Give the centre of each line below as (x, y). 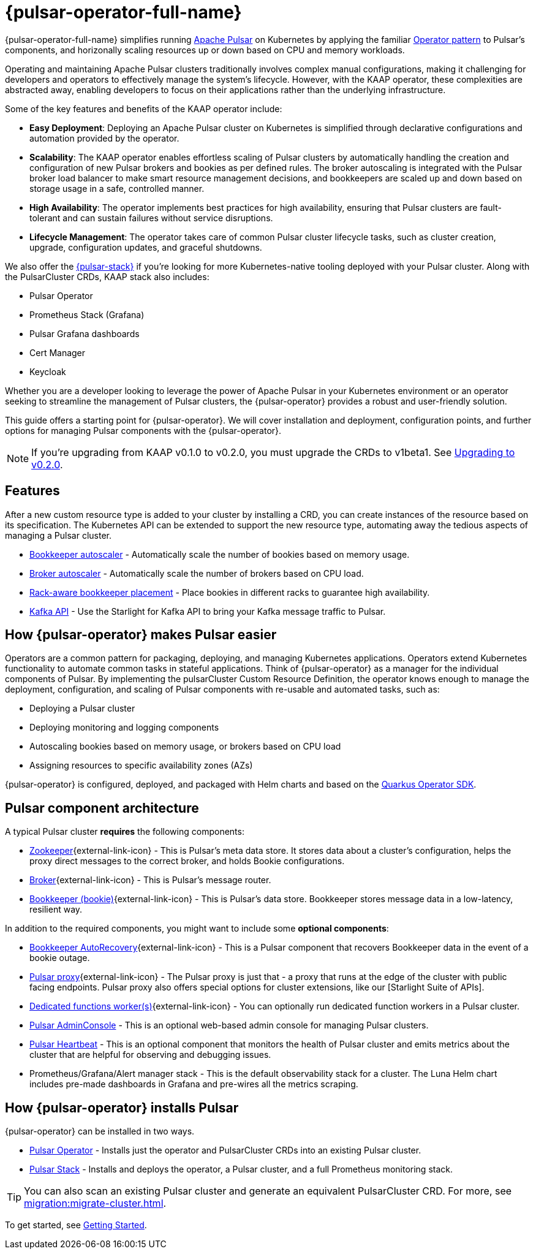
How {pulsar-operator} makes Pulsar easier (141, 635)
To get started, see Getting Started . (76, 1225)
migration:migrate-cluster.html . (95, 1203)
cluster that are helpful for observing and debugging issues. (150, 1055)
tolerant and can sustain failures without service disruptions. (151, 218)
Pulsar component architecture (102, 808)
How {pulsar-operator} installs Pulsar (122, 1108)
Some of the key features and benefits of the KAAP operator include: (144, 108)
